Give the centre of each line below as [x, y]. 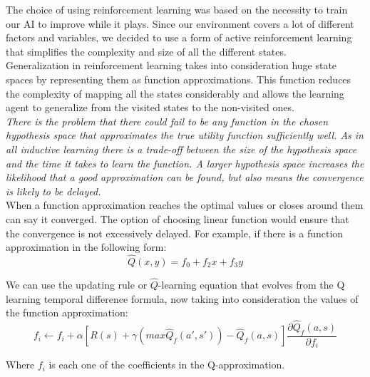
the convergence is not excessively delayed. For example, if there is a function [175, 233]
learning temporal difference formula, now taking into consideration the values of [182, 298]
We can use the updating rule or [77, 285]
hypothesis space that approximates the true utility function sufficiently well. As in [185, 135]
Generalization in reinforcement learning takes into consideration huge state [171, 65]
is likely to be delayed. [53, 191]
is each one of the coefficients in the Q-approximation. [167, 365]
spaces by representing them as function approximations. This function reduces [179, 79]
